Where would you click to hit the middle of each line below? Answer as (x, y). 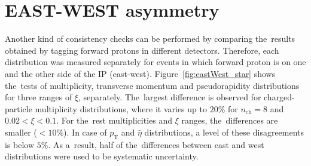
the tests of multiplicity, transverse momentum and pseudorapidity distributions (152, 85)
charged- (279, 97)
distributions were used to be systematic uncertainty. (102, 156)
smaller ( (21, 132)
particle (19, 108)
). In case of (85, 132)
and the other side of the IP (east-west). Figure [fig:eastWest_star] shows (140, 73)
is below (20, 144)
